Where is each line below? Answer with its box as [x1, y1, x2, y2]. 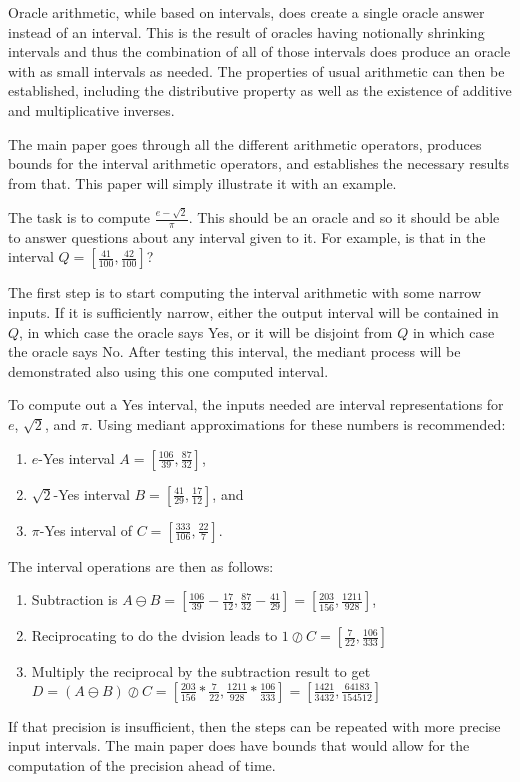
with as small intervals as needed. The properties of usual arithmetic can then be [8, 60, 505, 81]
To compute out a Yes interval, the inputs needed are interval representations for [8, 394, 504, 415]
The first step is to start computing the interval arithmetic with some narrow [8, 282, 482, 303]
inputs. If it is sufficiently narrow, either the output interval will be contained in [8, 302, 499, 323]
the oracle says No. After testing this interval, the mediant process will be [8, 341, 461, 362]
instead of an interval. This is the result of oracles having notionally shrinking [8, 21, 485, 42]
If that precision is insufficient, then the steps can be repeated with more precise [8, 715, 501, 736]
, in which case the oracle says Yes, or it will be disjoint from [19, 321, 393, 342]
